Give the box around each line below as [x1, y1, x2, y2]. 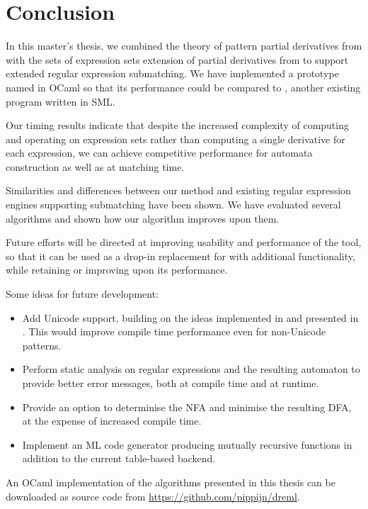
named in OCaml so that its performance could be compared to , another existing [6, 79, 361, 94]
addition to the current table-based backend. [22, 451, 216, 466]
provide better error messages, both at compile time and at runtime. [22, 376, 319, 390]
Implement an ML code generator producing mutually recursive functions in [22, 437, 352, 452]
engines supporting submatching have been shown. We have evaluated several [6, 197, 341, 212]
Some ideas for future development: [6, 286, 159, 301]
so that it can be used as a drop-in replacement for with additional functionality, [6, 248, 355, 263]
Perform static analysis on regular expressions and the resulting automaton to [22, 362, 360, 376]
